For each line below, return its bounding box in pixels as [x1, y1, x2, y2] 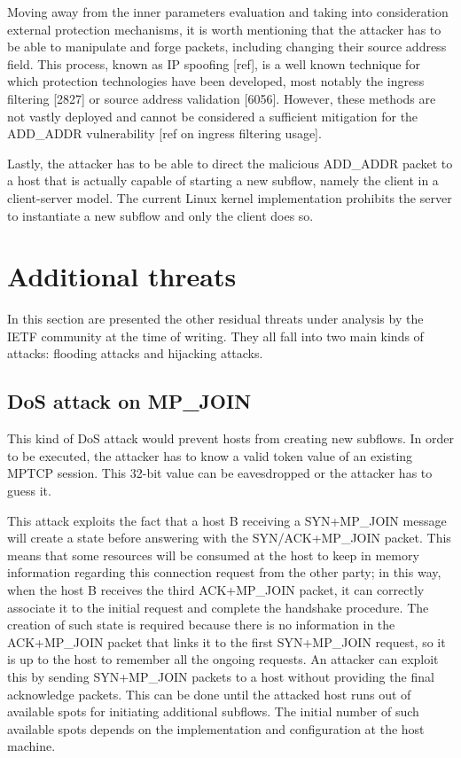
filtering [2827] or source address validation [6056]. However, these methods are [7, 89, 436, 107]
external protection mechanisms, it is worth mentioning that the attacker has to [7, 20, 441, 38]
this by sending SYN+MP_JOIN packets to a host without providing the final [7, 667, 434, 685]
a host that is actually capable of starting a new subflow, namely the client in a [7, 171, 439, 190]
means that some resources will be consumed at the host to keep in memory [7, 545, 419, 564]
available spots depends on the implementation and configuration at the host [7, 719, 425, 738]
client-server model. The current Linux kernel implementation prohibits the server [7, 188, 452, 207]
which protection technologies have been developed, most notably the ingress [7, 72, 425, 90]
